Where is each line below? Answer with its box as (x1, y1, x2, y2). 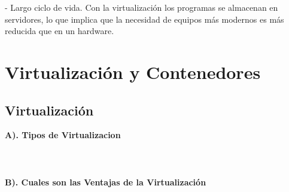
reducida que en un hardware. (5, 25, 114, 37)
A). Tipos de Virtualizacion (5, 129, 121, 141)
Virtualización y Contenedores (5, 59, 261, 84)
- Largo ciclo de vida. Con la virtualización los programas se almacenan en (5, 1, 278, 13)
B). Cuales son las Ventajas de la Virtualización (5, 175, 206, 188)
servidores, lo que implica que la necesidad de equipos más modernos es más (5, 13, 284, 25)
